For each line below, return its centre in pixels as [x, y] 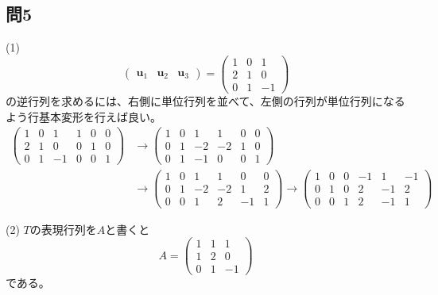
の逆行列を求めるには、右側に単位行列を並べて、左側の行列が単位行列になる [205, 100]
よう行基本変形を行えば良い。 [83, 116]
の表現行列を [63, 229]
